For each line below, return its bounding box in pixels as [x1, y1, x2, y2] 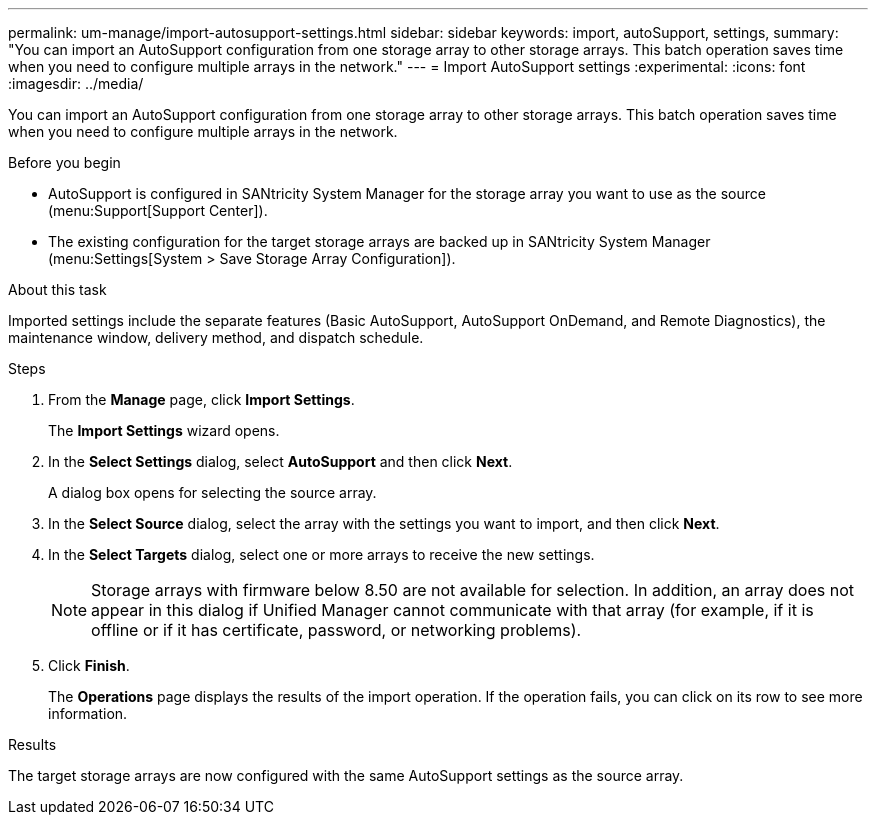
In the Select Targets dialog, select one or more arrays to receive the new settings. [48, 546, 595, 563]
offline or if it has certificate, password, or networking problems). [91, 620, 582, 640]
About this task [8, 281, 107, 298]
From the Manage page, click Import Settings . [48, 391, 355, 408]
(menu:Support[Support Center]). [48, 202, 268, 219]
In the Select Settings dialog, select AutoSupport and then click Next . [48, 453, 513, 470]
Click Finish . [48, 657, 130, 674]
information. [48, 705, 128, 722]
